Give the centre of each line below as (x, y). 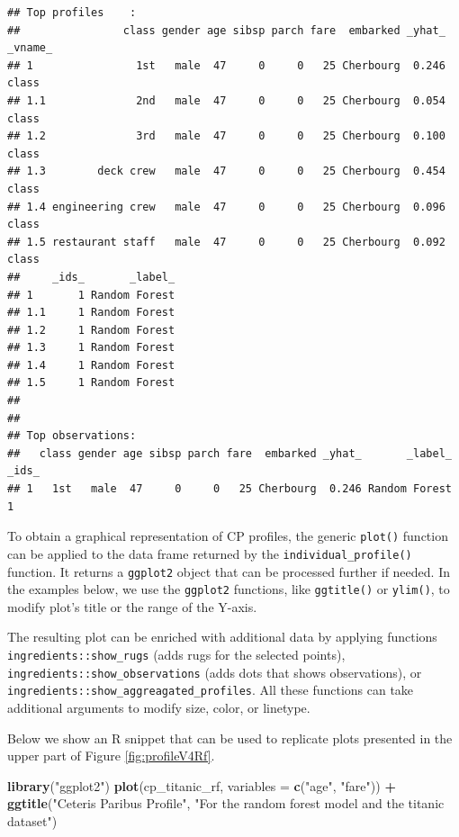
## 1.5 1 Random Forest (91, 383)
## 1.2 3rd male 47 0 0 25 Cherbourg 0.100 (226, 136)
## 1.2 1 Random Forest (91, 330)
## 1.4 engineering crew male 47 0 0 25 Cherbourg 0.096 (226, 207)
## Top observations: (72, 436)
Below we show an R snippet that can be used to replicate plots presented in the (230, 738)
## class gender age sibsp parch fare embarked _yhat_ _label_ (229, 453)
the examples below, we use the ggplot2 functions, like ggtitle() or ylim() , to (229, 589)
